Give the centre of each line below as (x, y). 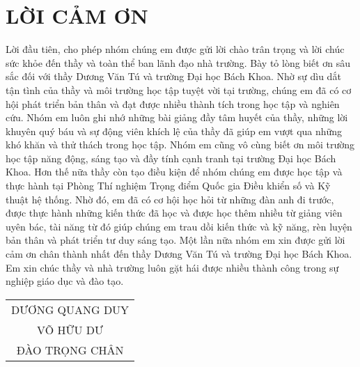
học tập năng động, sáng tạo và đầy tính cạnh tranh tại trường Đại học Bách (171, 158)
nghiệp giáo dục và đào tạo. (65, 281)
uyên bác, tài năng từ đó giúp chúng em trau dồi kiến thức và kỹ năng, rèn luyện (179, 226)
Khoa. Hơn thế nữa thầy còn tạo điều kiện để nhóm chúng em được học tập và (174, 172)
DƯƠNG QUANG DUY (70, 309)
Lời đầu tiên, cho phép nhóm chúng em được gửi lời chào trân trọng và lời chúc (175, 49)
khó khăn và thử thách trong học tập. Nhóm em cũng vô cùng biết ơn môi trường (180, 145)
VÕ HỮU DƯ (70, 329)
